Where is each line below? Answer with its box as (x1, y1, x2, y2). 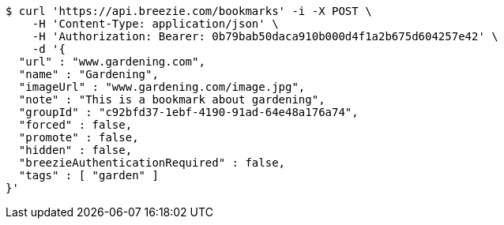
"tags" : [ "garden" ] (18, 169, 159, 182)
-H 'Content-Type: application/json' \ (32, 17, 279, 30)
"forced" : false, (18, 118, 133, 131)
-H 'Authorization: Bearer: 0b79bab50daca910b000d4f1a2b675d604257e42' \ (32, 30, 498, 43)
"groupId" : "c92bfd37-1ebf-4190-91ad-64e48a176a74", (18, 106, 359, 118)
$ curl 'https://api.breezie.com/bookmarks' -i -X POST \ (6, 5, 372, 17)
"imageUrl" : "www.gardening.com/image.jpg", (18, 81, 306, 93)
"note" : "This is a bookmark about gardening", (18, 93, 325, 106)
